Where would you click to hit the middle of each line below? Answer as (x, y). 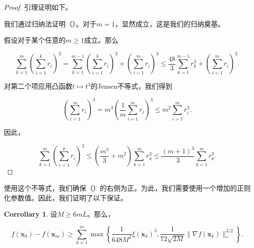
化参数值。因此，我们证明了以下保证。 (66, 197)
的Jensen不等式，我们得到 (131, 86)
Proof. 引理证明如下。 (38, 7)
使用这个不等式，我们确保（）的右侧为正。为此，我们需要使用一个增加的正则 (127, 188)
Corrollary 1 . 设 (31, 214)
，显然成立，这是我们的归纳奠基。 (170, 23)
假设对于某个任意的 (35, 40)
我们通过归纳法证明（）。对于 (50, 23)
